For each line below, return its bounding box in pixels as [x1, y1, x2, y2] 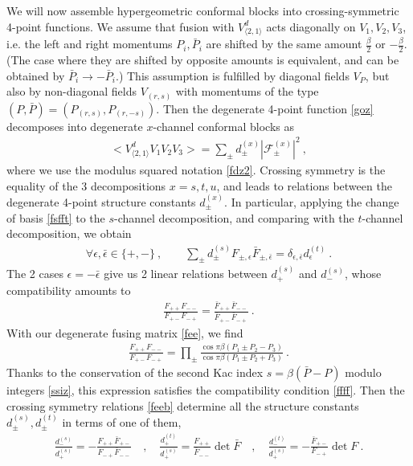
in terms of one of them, [62, 414, 182, 431]
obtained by [6, 67, 65, 84]
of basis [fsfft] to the [6, 209, 105, 226]
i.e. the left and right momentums [6, 35, 173, 52]
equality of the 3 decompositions [6, 177, 166, 194]
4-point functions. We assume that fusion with [6, 18, 235, 35]
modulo [345, 364, 382, 381]
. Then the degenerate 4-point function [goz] [156, 100, 374, 117]
